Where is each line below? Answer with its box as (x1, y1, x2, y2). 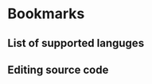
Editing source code (7, 63, 109, 76)
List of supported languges (7, 36, 145, 50)
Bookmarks (7, 5, 85, 23)
